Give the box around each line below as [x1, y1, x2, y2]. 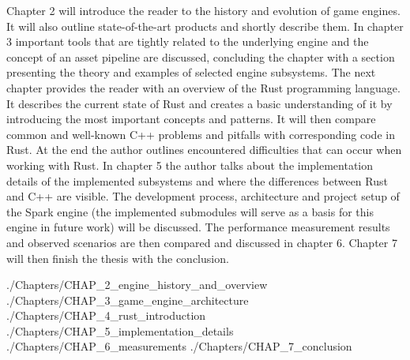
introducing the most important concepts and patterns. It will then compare [6, 111, 376, 127]
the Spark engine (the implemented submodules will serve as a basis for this [6, 203, 374, 219]
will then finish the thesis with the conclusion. [6, 249, 229, 266]
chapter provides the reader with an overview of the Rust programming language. [6, 79, 401, 96]
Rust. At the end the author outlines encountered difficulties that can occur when [6, 141, 402, 158]
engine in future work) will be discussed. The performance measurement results [6, 219, 390, 235]
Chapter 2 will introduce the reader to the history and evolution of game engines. [6, 2, 401, 18]
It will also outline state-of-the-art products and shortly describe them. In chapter [6, 17, 404, 34]
